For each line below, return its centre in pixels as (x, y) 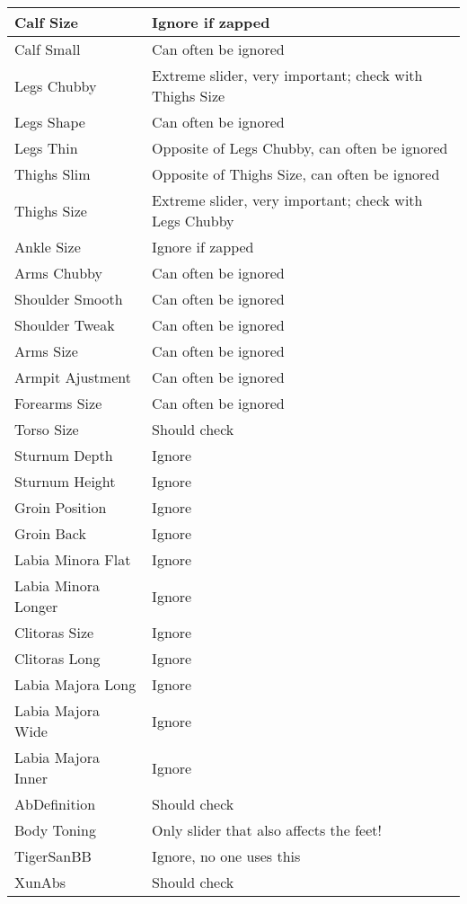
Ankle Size (48, 247)
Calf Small (48, 49)
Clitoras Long (57, 658)
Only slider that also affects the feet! (267, 830)
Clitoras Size (54, 632)
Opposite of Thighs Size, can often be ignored (296, 174)
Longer (36, 606)
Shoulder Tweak (65, 325)
